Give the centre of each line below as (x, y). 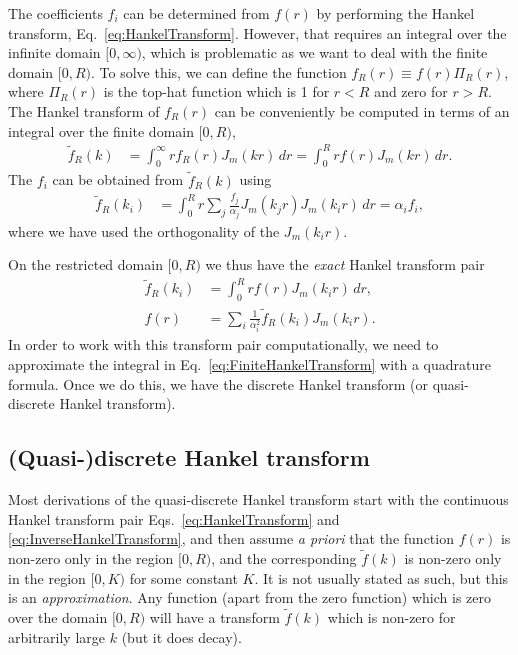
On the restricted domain (85, 264)
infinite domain (54, 52)
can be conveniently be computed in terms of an (362, 110)
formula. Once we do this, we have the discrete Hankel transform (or (218, 383)
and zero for (411, 91)
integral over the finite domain (101, 130)
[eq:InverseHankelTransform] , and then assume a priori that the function (231, 538)
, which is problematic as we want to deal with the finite (314, 52)
